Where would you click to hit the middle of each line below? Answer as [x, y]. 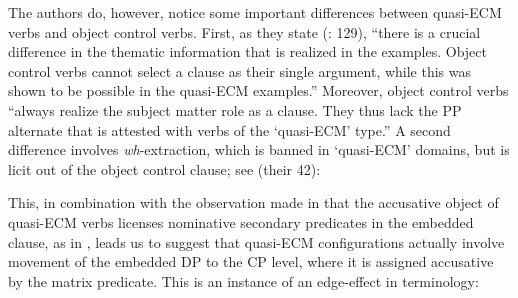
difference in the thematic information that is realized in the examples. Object [247, 51]
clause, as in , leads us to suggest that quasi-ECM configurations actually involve [256, 241]
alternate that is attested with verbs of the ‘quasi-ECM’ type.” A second [229, 129]
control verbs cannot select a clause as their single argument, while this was [240, 70]
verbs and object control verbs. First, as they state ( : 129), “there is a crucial [244, 31]
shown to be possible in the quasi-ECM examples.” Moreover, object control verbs [258, 90]
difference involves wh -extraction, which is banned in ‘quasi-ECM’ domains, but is [259, 149]
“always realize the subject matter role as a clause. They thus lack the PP [235, 109]
